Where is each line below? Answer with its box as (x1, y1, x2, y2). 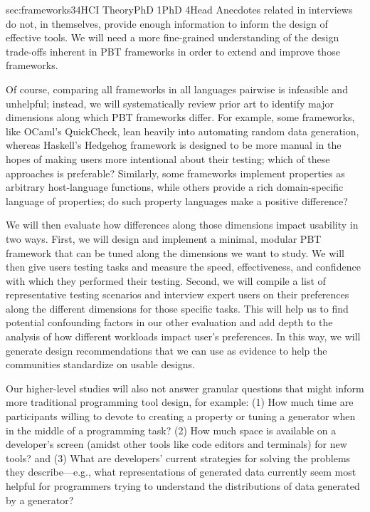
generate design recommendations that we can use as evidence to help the (6, 343, 327, 357)
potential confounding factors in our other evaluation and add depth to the (6, 315, 333, 330)
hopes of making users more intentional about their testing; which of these (6, 151, 330, 166)
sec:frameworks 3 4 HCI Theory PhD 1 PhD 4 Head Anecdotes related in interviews (6, 2, 353, 16)
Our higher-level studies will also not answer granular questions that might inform (6, 380, 364, 395)
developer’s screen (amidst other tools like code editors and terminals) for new (6, 437, 347, 451)
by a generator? (6, 492, 74, 507)
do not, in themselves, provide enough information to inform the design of (6, 16, 328, 31)
